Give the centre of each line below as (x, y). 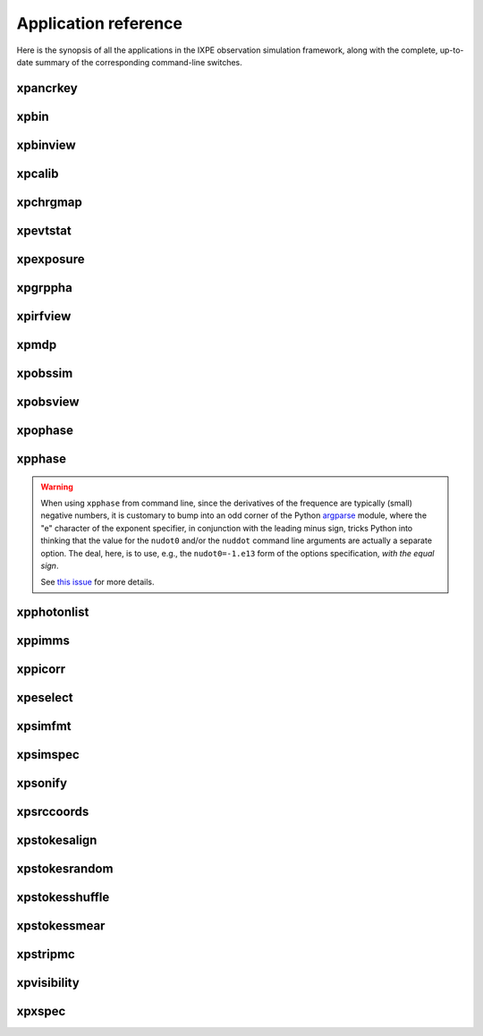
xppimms (43, 641)
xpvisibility (48, 983)
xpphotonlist (53, 612)
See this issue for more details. (97, 582)
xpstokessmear (61, 926)
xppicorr (41, 670)
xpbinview (46, 144)
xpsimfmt (44, 726)
